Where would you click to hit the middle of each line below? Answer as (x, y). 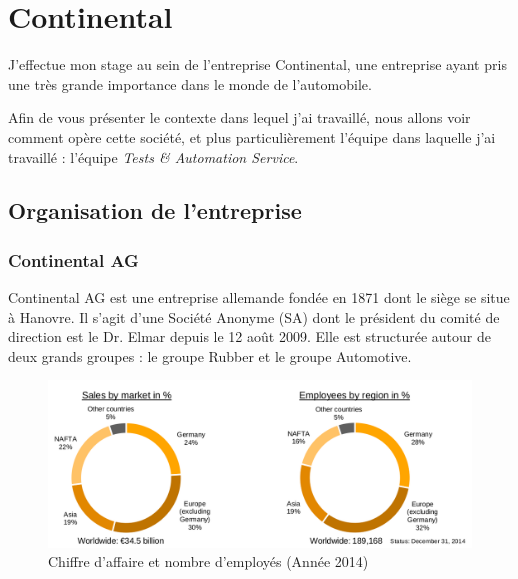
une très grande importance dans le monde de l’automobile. (190, 83)
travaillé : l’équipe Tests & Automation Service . (153, 156)
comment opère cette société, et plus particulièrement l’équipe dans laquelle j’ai (252, 136)
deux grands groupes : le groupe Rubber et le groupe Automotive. (210, 355)
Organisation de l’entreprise (155, 210)
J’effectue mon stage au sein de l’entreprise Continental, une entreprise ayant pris (257, 64)
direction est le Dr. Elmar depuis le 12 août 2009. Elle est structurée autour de (249, 336)
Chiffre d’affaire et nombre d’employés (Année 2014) (208, 561)
